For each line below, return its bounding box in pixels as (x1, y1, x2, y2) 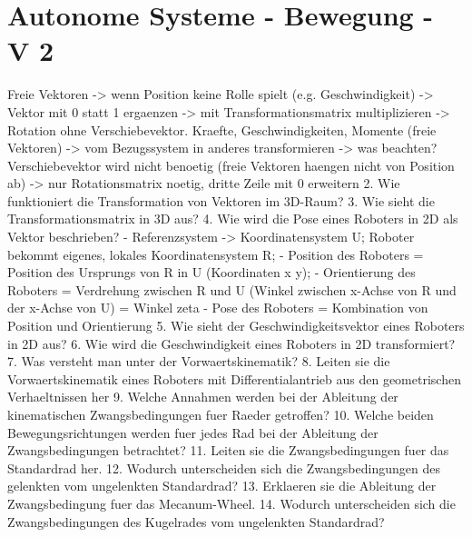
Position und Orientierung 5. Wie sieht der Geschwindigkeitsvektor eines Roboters (7, 316, 465, 335)
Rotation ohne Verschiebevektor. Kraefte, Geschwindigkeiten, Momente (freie (7, 120, 437, 139)
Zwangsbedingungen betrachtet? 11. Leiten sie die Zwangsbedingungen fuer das (7, 441, 449, 460)
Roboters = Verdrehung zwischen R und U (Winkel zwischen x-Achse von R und (7, 280, 457, 299)
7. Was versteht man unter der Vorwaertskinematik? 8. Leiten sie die (7, 352, 390, 371)
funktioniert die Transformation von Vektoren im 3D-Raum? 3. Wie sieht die (7, 191, 435, 210)
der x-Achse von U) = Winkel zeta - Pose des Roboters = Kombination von (7, 298, 428, 317)
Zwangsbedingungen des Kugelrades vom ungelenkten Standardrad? (7, 512, 385, 531)
